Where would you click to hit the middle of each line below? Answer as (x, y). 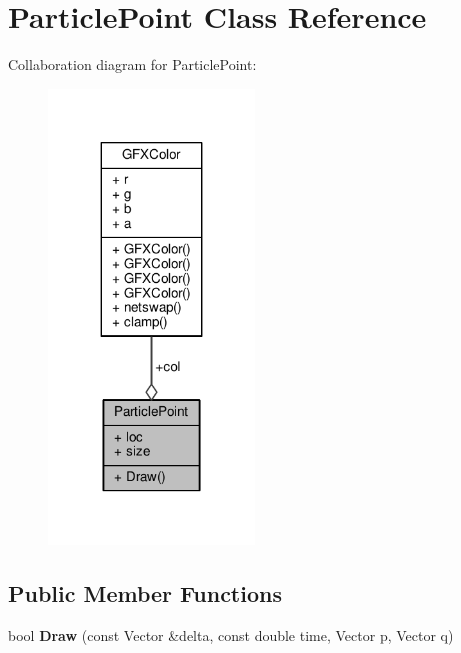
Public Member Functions (145, 592)
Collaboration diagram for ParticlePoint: (132, 64)
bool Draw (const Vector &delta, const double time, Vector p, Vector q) (231, 634)
